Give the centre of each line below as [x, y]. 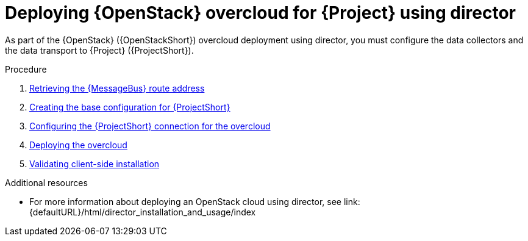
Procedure [26, 69]
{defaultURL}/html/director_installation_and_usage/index [143, 212]
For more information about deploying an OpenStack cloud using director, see [186, 201]
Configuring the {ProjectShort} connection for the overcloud [150, 126]
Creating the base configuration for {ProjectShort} [130, 107]
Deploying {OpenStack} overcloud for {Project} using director [260, 13]
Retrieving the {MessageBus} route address [117, 88]
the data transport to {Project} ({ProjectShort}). [99, 50]
